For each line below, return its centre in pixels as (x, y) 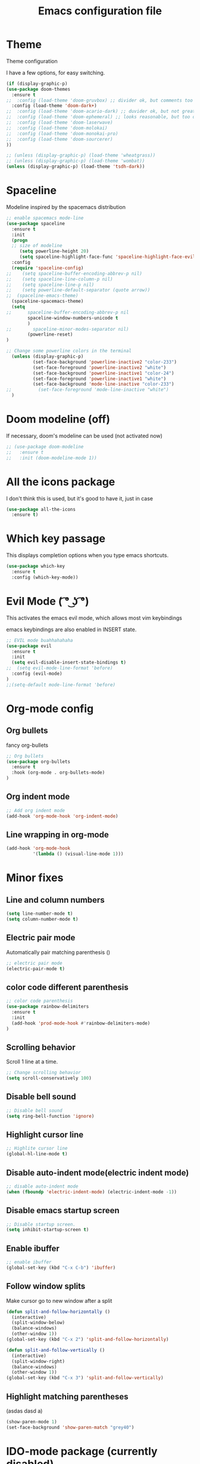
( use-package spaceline (36, 223)
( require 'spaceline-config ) (48, 268)
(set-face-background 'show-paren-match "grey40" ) (70, 1427)
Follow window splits (46, 1286)
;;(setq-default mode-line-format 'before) (61, 685)
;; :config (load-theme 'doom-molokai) (57, 128)
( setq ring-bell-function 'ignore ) (50, 1116)
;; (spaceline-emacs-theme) (42, 296)
